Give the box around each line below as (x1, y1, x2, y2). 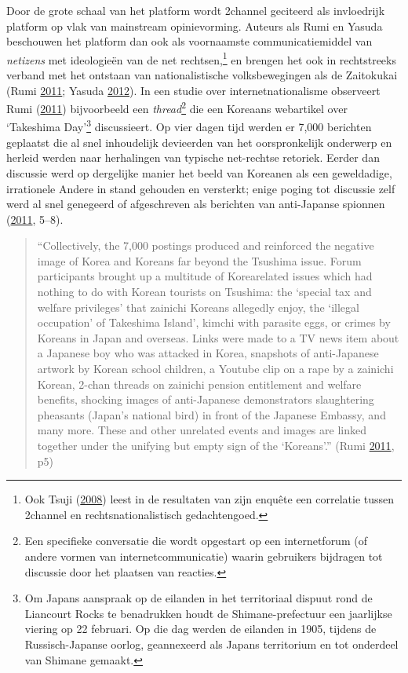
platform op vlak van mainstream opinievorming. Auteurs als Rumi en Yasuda (6, 17, 383, 34)
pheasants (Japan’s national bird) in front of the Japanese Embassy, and (37, 406, 386, 422)
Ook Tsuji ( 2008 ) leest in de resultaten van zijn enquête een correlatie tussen (24, 491, 395, 507)
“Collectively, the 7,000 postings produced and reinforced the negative (37, 237, 374, 254)
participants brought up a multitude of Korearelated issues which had (37, 268, 373, 284)
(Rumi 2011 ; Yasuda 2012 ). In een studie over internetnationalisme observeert (6, 82, 381, 98)
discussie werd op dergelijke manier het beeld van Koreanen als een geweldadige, (6, 164, 392, 181)
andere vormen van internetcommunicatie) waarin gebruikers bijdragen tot (24, 547, 383, 564)
